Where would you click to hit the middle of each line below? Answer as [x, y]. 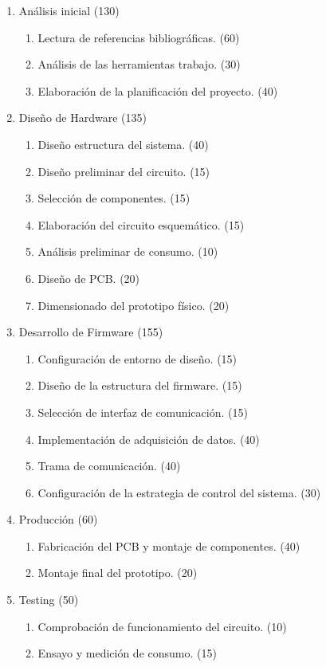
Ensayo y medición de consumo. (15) [127, 653]
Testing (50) [49, 600]
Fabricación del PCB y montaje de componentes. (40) [169, 545]
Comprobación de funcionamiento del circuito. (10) [162, 626]
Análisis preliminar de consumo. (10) [128, 251]
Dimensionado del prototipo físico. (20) [134, 305]
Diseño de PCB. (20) [89, 278]
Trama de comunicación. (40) [109, 466]
